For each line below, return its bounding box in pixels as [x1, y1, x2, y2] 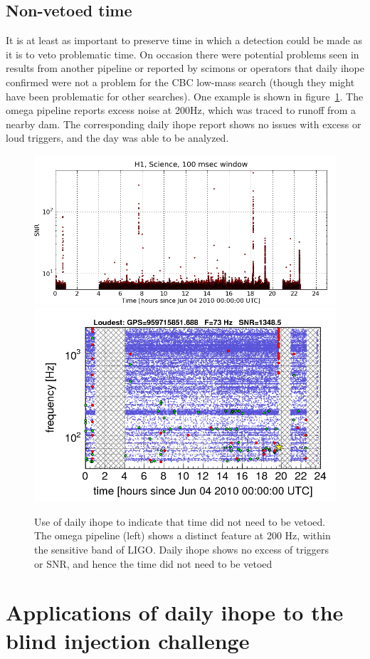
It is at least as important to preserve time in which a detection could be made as [6, 33, 362, 48]
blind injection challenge [6, 626, 250, 655]
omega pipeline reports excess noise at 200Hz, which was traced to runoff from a [6, 103, 356, 118]
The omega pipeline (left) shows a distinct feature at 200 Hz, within [34, 528, 331, 543]
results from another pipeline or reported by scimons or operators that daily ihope [6, 61, 364, 76]
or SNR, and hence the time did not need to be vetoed [34, 556, 273, 571]
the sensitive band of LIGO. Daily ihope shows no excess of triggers [34, 541, 329, 556]
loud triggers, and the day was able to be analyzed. [6, 130, 229, 145]
